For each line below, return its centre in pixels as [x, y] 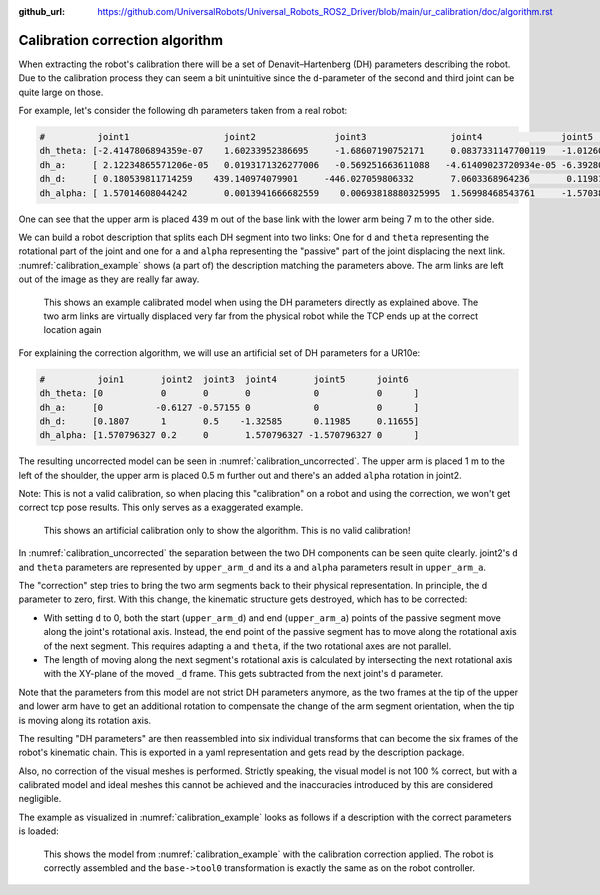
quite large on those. [61, 92]
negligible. [40, 799]
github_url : [41, 11]
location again [72, 330]
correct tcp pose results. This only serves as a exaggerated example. [161, 507]
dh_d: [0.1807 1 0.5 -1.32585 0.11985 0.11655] [229, 421]
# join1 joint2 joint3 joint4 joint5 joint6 [224, 379]
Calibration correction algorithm [121, 40]
